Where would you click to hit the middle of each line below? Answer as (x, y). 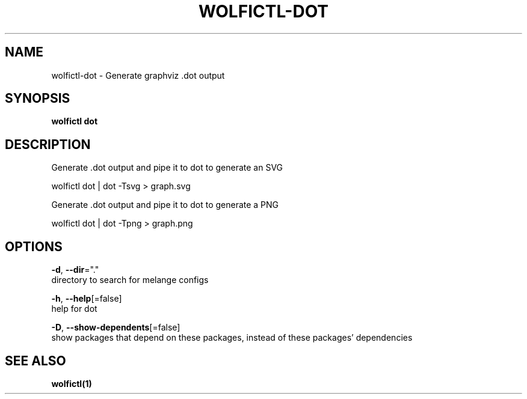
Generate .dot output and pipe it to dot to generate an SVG (167, 168)
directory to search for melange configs (130, 280)
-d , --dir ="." (75, 270)
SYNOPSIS (38, 99)
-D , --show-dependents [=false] (116, 327)
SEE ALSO (35, 361)
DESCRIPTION (48, 144)
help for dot (74, 309)
